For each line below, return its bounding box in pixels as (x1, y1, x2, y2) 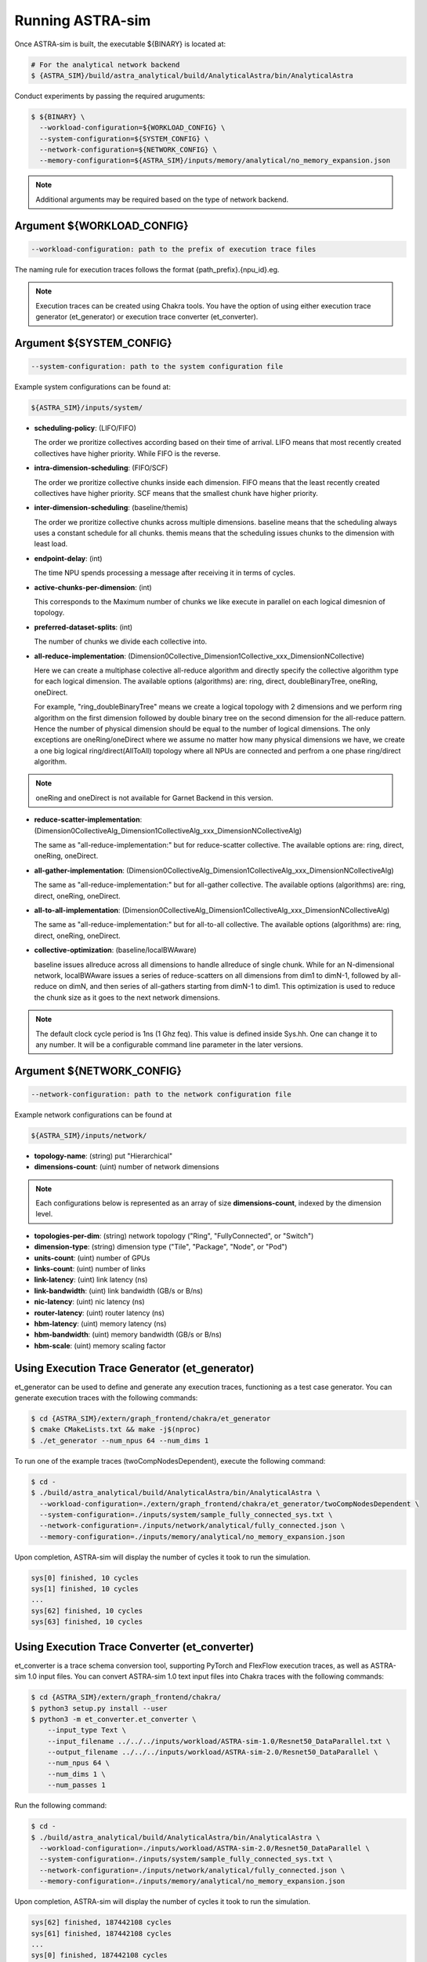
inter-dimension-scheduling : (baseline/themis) (34, 503, 188, 512)
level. (35, 1209, 53, 1219)
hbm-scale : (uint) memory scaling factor (34, 1340, 166, 1350)
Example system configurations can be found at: (14, 381, 172, 392)
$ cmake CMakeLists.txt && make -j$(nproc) (31, 1425, 201, 1434)
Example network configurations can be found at (14, 1110, 172, 1119)
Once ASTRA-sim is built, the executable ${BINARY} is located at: (14, 39, 226, 49)
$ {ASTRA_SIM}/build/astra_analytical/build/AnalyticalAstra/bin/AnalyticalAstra (31, 71, 354, 80)
